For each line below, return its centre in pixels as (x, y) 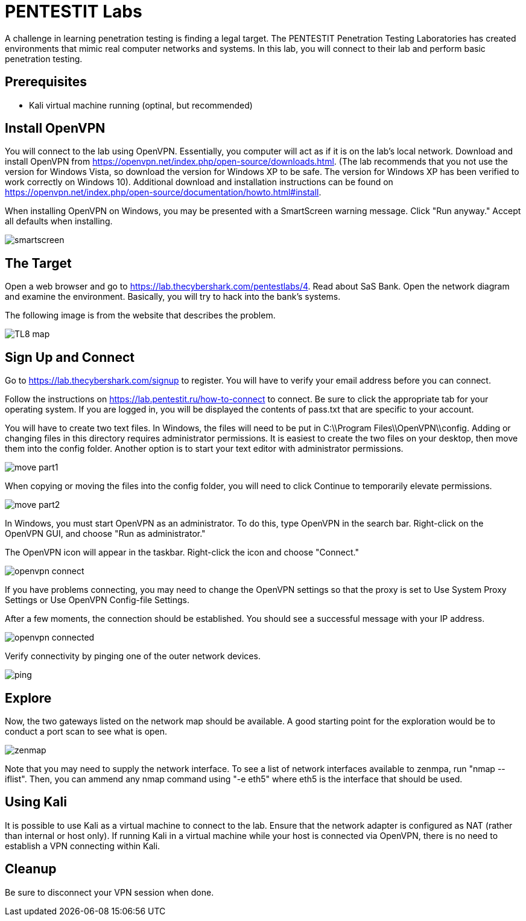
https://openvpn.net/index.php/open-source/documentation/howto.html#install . (163, 192)
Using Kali (36, 802)
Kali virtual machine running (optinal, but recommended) (141, 105)
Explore (28, 698)
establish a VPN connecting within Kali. (83, 846)
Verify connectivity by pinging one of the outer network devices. (133, 656)
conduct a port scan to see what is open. (86, 731)
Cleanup (31, 869)
